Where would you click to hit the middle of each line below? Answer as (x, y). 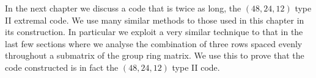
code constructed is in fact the (62, 67)
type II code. (196, 67)
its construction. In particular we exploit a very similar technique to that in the (154, 32)
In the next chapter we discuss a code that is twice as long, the (123, 8)
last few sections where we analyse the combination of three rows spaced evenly (154, 43)
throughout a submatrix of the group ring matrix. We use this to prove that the (155, 55)
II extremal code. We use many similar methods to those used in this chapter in (155, 20)
